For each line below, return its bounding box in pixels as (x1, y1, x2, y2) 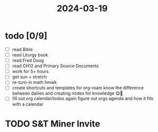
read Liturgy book (12, 52, 48, 57)
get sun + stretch (12, 74, 47, 80)
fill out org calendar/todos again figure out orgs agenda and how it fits (12, 95, 154, 101)
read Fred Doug (12, 57, 44, 63)
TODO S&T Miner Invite (5, 118, 100, 129)
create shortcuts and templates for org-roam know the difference (12, 85, 144, 91)
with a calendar (12, 101, 44, 107)
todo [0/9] (5, 30, 47, 41)
